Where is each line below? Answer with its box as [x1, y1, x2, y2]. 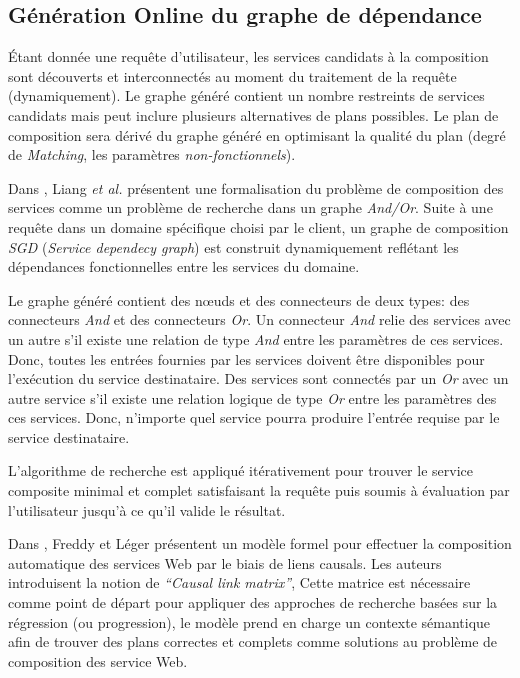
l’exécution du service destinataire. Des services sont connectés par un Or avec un [8, 368, 509, 389]
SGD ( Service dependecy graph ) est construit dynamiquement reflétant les [8, 236, 459, 257]
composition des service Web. [8, 650, 188, 671]
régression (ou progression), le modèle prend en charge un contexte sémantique [8, 611, 491, 632]
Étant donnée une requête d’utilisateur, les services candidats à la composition [8, 46, 489, 67]
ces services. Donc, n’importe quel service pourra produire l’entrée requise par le [8, 407, 500, 428]
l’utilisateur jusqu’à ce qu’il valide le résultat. [8, 499, 286, 520]
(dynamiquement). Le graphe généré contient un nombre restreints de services [8, 85, 485, 106]
